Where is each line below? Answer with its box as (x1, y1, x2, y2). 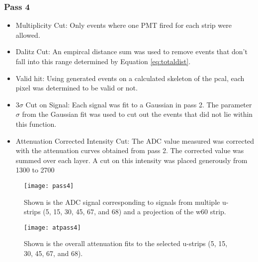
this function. (15, 118, 57, 129)
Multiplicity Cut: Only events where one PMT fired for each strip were (15, 20, 232, 30)
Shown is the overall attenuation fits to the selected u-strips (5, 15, (24, 238, 228, 249)
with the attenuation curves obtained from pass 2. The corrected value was (15, 145, 244, 156)
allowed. (15, 29, 40, 40)
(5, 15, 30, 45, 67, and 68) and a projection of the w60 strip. (43, 206, 226, 217)
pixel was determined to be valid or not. (15, 83, 138, 93)
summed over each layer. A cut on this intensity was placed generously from (15, 155, 248, 165)
